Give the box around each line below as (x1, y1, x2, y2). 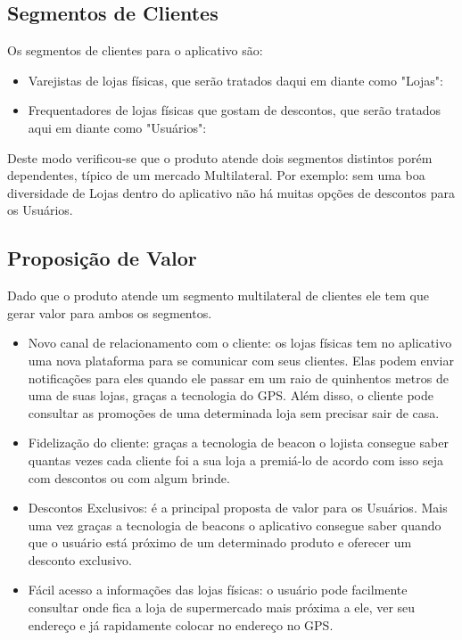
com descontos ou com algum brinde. (28, 468, 230, 487)
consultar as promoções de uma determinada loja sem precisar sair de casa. (28, 403, 440, 422)
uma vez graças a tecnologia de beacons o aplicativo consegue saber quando (28, 515, 441, 534)
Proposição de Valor (7, 244, 197, 272)
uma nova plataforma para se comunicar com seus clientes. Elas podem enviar (28, 350, 454, 369)
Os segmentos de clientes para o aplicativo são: (7, 41, 263, 60)
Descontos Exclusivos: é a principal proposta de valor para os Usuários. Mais (28, 498, 448, 517)
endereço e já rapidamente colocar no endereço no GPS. (28, 615, 334, 634)
